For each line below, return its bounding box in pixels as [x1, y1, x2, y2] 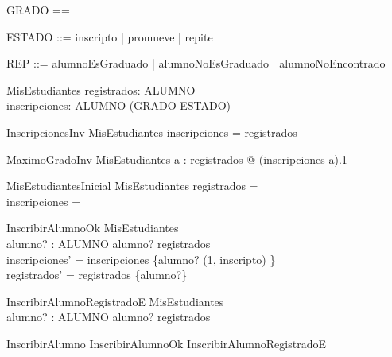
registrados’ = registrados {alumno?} [6, 266, 188, 283]
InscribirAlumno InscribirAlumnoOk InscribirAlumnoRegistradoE [6, 335, 326, 351]
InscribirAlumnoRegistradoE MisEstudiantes [6, 293, 224, 309]
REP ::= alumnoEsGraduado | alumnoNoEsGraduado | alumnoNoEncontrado [6, 55, 386, 72]
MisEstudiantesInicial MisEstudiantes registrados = [6, 177, 258, 194]
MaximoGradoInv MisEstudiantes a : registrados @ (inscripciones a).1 [6, 150, 347, 167]
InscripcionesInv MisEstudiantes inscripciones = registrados [6, 123, 297, 140]
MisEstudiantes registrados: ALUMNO [6, 81, 196, 98]
